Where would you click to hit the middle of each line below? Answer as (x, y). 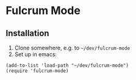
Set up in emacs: (36, 54)
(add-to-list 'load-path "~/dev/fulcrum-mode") (67, 65)
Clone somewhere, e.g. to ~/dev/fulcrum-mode (72, 48)
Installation (27, 33)
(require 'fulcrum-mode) (37, 71)
